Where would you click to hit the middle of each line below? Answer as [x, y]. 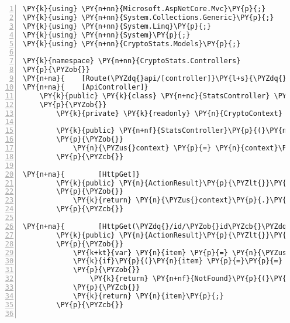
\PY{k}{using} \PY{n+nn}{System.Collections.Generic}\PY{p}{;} [149, 17]
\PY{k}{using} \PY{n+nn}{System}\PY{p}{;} [107, 35]
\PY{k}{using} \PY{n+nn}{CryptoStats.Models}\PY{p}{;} [132, 44]
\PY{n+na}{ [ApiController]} [86, 87]
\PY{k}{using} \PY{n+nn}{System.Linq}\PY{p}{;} [117, 26]
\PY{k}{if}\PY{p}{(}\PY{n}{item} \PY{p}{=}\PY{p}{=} [177, 261]
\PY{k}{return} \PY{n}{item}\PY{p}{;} [148, 296]
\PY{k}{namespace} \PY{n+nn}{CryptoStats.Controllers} [132, 61]
